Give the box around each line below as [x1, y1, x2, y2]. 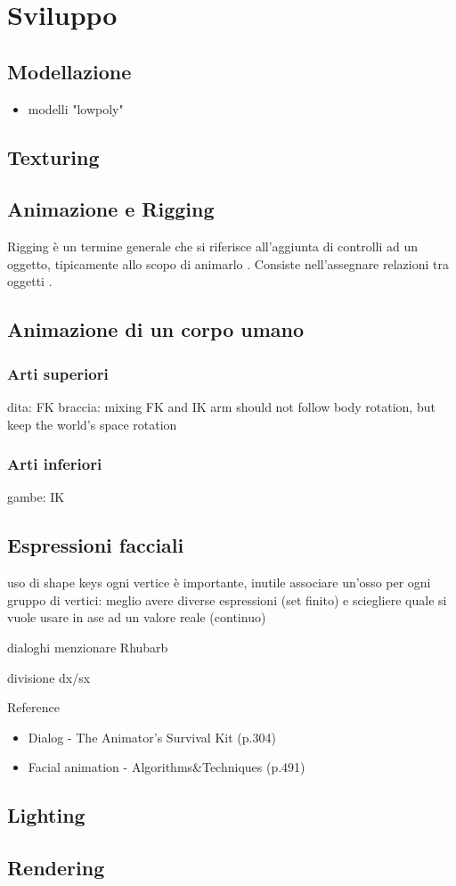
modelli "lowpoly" [28, 99, 124, 118]
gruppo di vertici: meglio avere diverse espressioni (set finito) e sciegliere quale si [7, 590, 447, 609]
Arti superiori [7, 362, 109, 384]
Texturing [7, 143, 100, 170]
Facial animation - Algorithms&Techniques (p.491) [28, 758, 305, 776]
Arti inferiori [7, 453, 102, 475]
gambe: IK [7, 488, 65, 506]
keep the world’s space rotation [7, 414, 177, 433]
